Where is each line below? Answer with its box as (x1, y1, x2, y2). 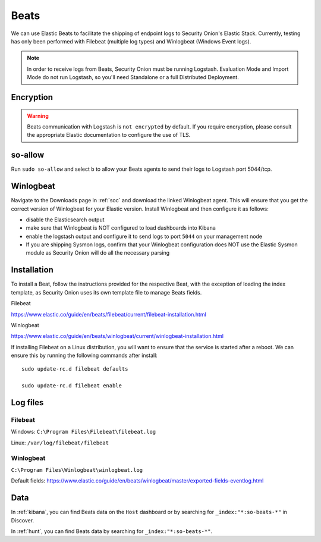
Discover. (11, 516, 34, 524)
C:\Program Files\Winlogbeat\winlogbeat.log (11, 466, 143, 473)
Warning (27, 112, 49, 119)
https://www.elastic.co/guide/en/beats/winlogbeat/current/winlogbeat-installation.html (11, 333, 224, 340)
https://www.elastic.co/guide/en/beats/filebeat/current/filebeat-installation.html (11, 311, 206, 318)
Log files (11, 397, 44, 408)
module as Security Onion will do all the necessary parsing (26, 249, 170, 256)
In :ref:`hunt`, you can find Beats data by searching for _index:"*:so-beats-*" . (11, 528, 213, 535)
